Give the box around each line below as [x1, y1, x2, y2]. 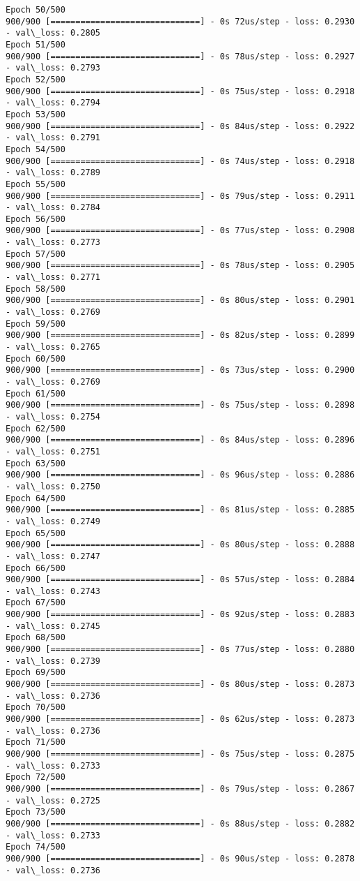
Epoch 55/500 [6, 179, 65, 189]
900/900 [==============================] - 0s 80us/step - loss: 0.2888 [6, 540, 355, 550]
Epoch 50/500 [6, 5, 65, 15]
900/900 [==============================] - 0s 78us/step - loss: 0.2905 [6, 260, 355, 271]
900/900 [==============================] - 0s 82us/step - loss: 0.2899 [6, 330, 355, 341]
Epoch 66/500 [6, 563, 65, 573]
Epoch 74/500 [6, 842, 65, 852]
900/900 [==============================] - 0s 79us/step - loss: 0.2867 [6, 783, 355, 794]
